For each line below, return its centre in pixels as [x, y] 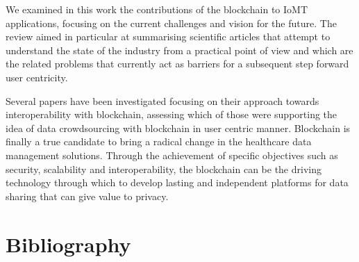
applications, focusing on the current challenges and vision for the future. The [171, 23]
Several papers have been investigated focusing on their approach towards [162, 100]
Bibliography [68, 244]
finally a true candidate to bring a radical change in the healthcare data [159, 141]
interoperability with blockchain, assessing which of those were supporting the [172, 114]
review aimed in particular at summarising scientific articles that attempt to [168, 36]
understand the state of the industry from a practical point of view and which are [179, 50]
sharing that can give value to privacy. [87, 196]
